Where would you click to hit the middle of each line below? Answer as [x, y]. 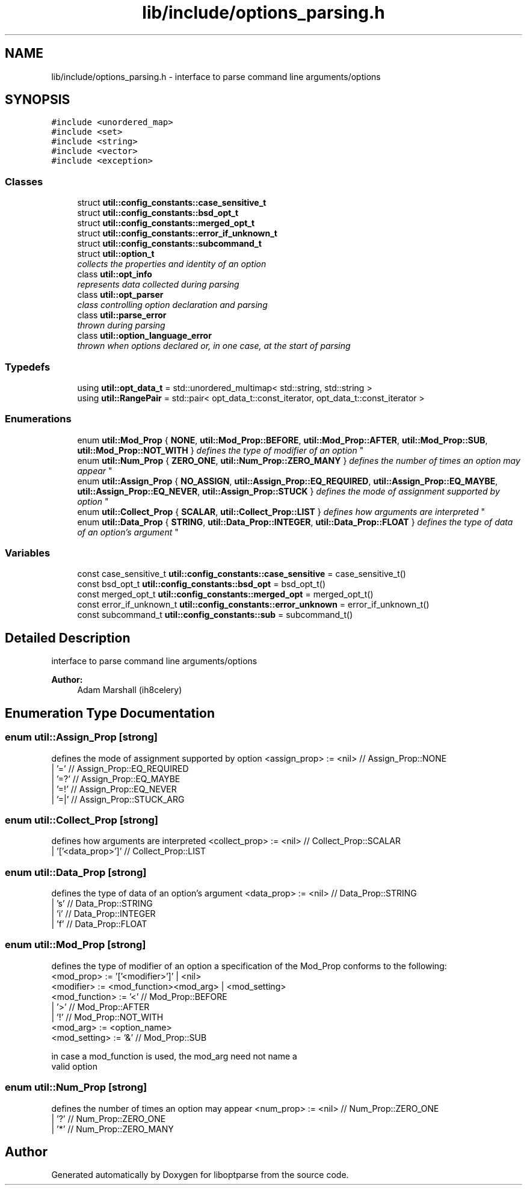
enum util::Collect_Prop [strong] [82, 820]
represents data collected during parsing [158, 285]
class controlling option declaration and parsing [172, 305]
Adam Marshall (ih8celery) [130, 690]
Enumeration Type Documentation [110, 713]
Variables [28, 553]
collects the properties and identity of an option [172, 264]
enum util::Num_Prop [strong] [76, 1087]
